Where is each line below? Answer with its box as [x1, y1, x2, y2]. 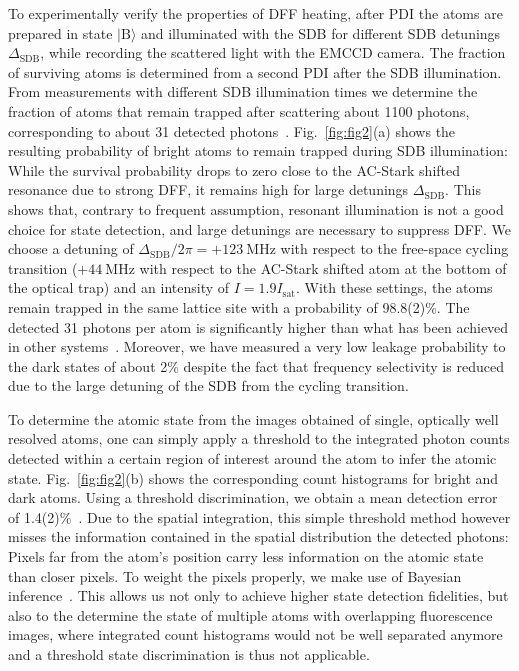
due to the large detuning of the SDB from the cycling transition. [8, 375, 409, 396]
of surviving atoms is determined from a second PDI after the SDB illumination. [8, 61, 502, 82]
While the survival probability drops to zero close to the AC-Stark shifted [8, 159, 461, 180]
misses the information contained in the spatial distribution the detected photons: [8, 526, 509, 547]
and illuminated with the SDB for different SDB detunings [140, 22, 501, 43]
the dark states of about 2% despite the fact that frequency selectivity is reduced [8, 355, 504, 376]
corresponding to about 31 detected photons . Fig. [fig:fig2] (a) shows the [8, 120, 456, 141]
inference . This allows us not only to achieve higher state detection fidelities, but [8, 585, 509, 606]
